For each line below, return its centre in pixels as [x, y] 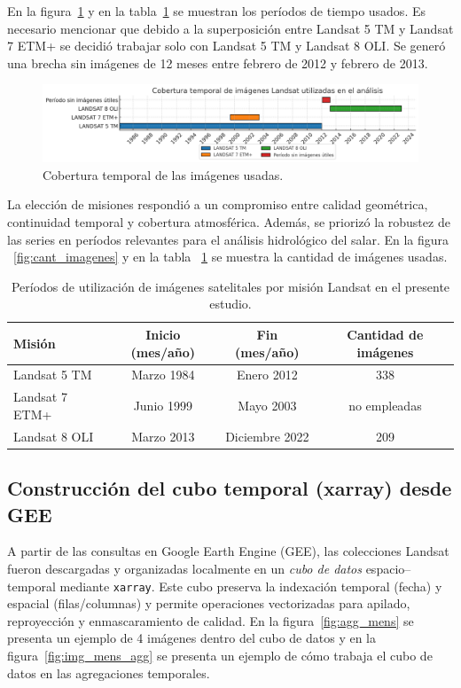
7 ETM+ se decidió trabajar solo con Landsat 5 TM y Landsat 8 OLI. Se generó [227, 46]
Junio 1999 [163, 405]
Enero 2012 [267, 375]
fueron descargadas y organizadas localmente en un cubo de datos [184, 568]
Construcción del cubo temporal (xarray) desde [230, 488]
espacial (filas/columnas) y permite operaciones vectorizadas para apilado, [209, 603]
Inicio [163, 334]
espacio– [388, 568]
